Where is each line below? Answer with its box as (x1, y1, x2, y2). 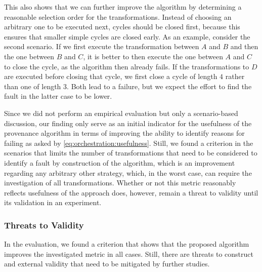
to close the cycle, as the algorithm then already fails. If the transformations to (4, 61, 249, 71)
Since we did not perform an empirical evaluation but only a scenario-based (4, 107, 238, 118)
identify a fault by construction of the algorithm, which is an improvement (4, 157, 235, 168)
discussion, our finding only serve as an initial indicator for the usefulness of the (4, 118, 252, 128)
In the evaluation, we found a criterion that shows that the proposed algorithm (4, 239, 249, 249)
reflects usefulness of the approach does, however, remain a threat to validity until (4, 187, 258, 198)
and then (230, 41, 258, 52)
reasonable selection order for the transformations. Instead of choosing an (4, 11, 232, 22)
